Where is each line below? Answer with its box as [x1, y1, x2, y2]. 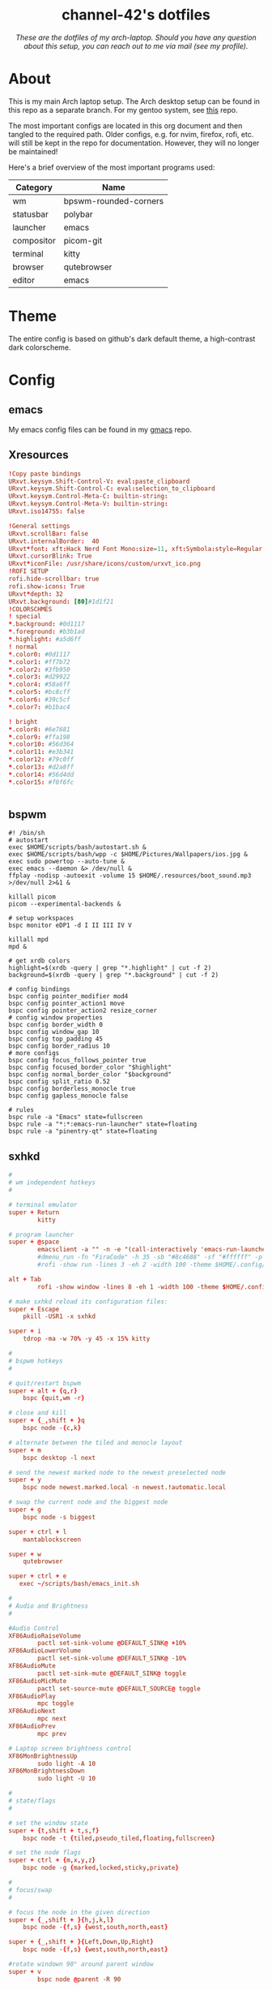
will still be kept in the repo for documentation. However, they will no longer [8, 138, 260, 148]
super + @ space [8, 1238, 60, 1247]
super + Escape [8, 1305, 60, 1313]
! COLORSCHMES [8, 605, 53, 614]
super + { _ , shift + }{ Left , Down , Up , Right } [8, 1938, 154, 1946]
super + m [8, 1446, 42, 1454]
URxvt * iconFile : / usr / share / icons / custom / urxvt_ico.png [8, 560, 201, 568]
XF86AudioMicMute [8, 1677, 67, 1685]
